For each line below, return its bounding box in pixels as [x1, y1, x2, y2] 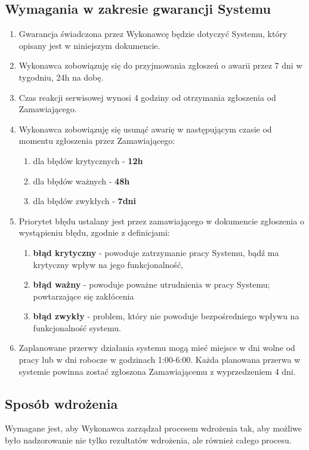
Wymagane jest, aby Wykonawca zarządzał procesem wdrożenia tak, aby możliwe [5, 422, 302, 434]
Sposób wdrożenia [5, 394, 118, 412]
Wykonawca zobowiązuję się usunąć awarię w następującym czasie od [18, 122, 272, 135]
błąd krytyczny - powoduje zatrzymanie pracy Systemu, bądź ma [33, 246, 279, 258]
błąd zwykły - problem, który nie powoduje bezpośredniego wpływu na [33, 310, 299, 322]
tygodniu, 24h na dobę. [18, 70, 104, 83]
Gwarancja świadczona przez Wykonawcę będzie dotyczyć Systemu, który [18, 27, 288, 40]
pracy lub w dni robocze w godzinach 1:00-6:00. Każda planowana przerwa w [18, 353, 301, 366]
